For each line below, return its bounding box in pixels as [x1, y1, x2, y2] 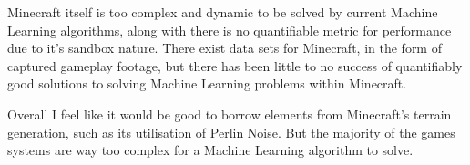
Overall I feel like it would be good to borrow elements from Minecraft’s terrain [7, 104, 452, 123]
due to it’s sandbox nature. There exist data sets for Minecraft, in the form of [7, 38, 442, 57]
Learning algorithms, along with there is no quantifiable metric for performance [7, 20, 452, 39]
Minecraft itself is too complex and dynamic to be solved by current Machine [7, 3, 438, 21]
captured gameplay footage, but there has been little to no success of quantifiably [7, 56, 463, 75]
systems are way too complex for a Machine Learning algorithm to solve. [7, 140, 414, 160]
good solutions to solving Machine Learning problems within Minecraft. [7, 74, 407, 93]
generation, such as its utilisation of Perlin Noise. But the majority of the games [7, 122, 455, 141]
